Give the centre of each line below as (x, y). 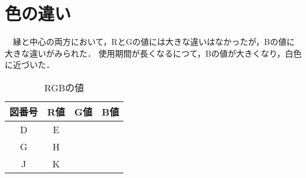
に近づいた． (30, 65)
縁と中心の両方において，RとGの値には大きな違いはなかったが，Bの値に (154, 42)
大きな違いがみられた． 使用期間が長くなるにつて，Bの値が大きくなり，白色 (153, 53)
